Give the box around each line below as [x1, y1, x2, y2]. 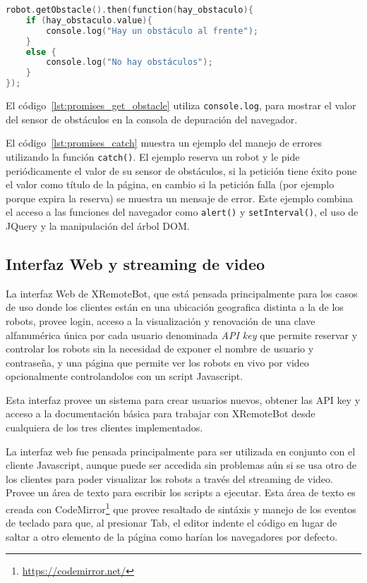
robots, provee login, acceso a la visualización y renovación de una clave [6, 313, 315, 328]
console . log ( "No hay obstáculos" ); [46, 57, 213, 68]
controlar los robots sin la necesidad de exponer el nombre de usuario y [6, 341, 314, 356]
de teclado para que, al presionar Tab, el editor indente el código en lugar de [6, 515, 337, 530]
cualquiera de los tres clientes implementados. [6, 420, 203, 435]
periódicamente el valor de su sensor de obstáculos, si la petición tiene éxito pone [6, 163, 357, 178]
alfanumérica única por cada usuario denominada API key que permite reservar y [6, 327, 358, 342]
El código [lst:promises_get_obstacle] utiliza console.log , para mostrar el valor [6, 98, 356, 112]
